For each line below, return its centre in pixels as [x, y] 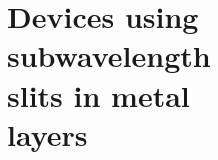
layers [47, 133]
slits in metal [98, 94]
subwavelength [109, 55]
